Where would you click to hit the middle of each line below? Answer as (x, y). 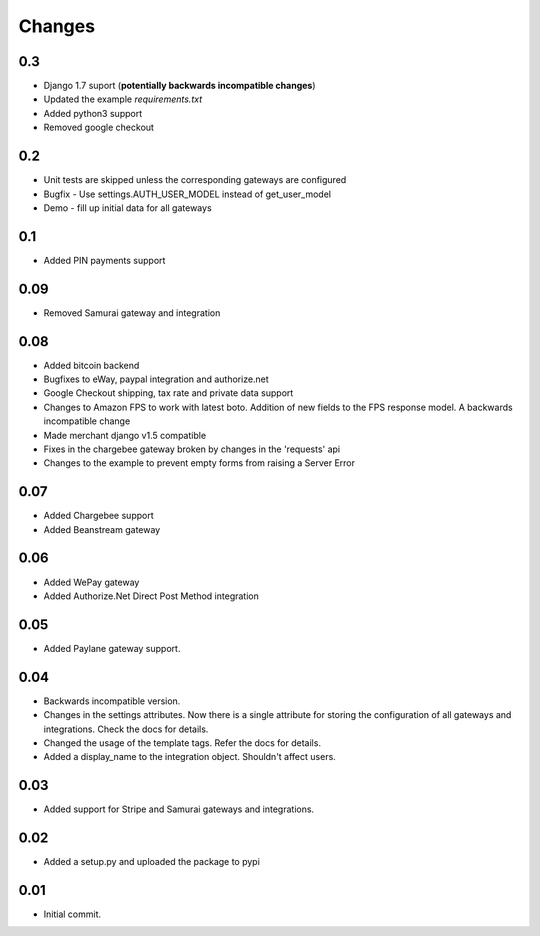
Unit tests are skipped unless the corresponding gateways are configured (195, 180)
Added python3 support (93, 113)
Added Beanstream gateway (102, 529)
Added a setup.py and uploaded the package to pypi (151, 862)
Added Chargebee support (98, 516)
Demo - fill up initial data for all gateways (127, 207)
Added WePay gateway (91, 582)
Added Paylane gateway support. (112, 648)
